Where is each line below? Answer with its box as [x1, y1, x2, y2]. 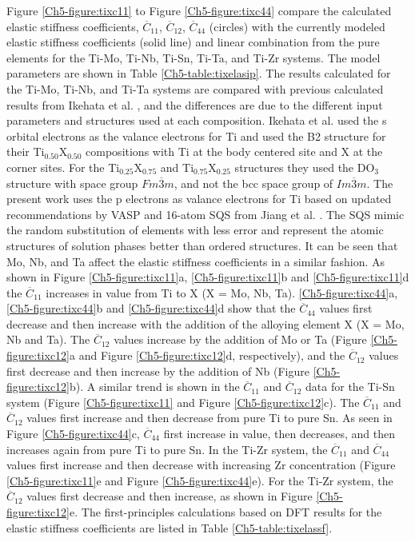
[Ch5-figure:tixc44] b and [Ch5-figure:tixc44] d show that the [6, 300, 296, 317]
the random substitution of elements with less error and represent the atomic [6, 221, 384, 238]
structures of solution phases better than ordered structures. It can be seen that [6, 237, 398, 253]
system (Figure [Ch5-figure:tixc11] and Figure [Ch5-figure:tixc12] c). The [6, 393, 360, 410]
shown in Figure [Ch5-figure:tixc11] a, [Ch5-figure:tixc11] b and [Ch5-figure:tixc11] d [6, 269, 409, 285]
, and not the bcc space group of [174, 174, 333, 191]
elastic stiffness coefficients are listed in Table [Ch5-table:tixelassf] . [6, 519, 333, 536]
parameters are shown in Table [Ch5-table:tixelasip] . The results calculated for [6, 65, 391, 82]
